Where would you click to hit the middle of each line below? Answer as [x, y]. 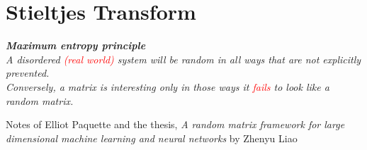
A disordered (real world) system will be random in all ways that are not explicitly [183, 59]
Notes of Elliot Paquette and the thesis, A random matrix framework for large [175, 124]
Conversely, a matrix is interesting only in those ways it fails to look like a [168, 86]
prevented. [28, 73]
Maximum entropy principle [76, 45]
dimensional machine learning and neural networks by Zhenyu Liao [152, 138]
